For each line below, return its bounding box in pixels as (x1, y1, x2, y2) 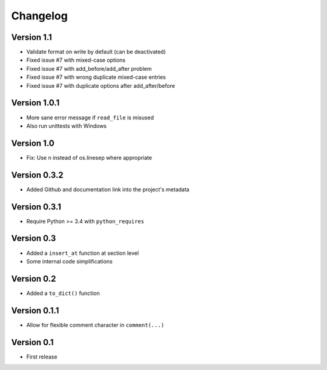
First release (26, 353, 58, 360)
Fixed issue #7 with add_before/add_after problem (26, 65, 152, 72)
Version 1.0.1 (11, 97, 60, 108)
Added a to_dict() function (26, 289, 100, 297)
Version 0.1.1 (11, 305, 59, 315)
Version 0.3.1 (11, 202, 62, 212)
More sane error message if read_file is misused (26, 114, 154, 121)
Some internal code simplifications (26, 257, 113, 265)
